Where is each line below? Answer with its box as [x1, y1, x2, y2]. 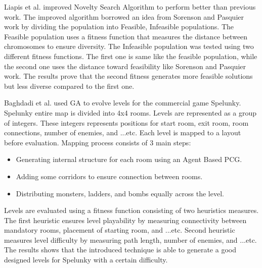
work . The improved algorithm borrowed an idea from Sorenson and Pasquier [4, 11, 244, 22]
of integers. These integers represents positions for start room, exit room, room [4, 117, 249, 128]
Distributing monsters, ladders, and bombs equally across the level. [16, 188, 224, 198]
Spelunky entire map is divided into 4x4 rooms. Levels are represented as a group [4, 107, 256, 118]
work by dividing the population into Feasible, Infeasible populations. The [4, 21, 234, 32]
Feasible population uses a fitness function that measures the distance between [4, 31, 248, 41]
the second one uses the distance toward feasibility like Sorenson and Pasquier [4, 61, 246, 71]
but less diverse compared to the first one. [4, 80, 135, 91]
